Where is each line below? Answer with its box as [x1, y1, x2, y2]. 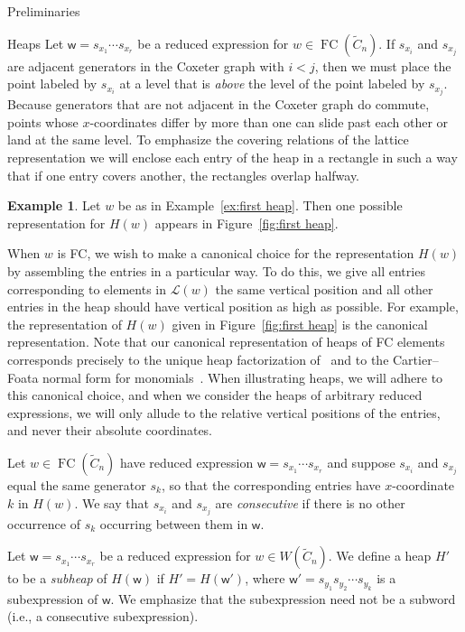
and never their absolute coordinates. [7, 421, 213, 440]
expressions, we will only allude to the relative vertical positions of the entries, [7, 403, 441, 422]
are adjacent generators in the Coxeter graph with [7, 56, 284, 75]
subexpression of [7, 589, 98, 608]
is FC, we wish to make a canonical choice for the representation [57, 244, 414, 263]
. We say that [74, 493, 149, 512]
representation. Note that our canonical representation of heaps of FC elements [7, 332, 445, 351]
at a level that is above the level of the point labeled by [119, 74, 425, 93]
